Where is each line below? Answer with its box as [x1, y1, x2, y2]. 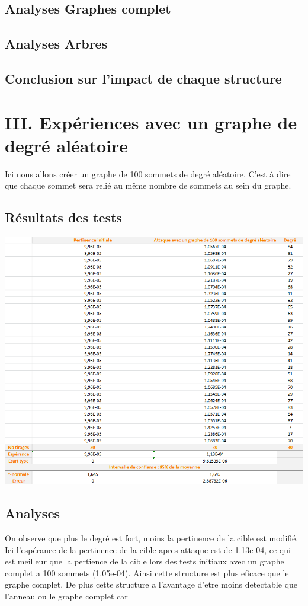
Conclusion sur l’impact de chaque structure [5, 69, 282, 87]
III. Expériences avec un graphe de [5, 110, 297, 134]
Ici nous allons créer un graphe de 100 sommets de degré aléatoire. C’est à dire [5, 167, 291, 180]
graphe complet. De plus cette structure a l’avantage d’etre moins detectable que [5, 578, 298, 591]
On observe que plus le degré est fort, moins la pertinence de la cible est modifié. [5, 532, 299, 544]
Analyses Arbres [5, 34, 108, 53]
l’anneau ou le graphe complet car [5, 590, 128, 602]
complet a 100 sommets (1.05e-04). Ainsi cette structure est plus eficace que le [5, 566, 289, 579]
